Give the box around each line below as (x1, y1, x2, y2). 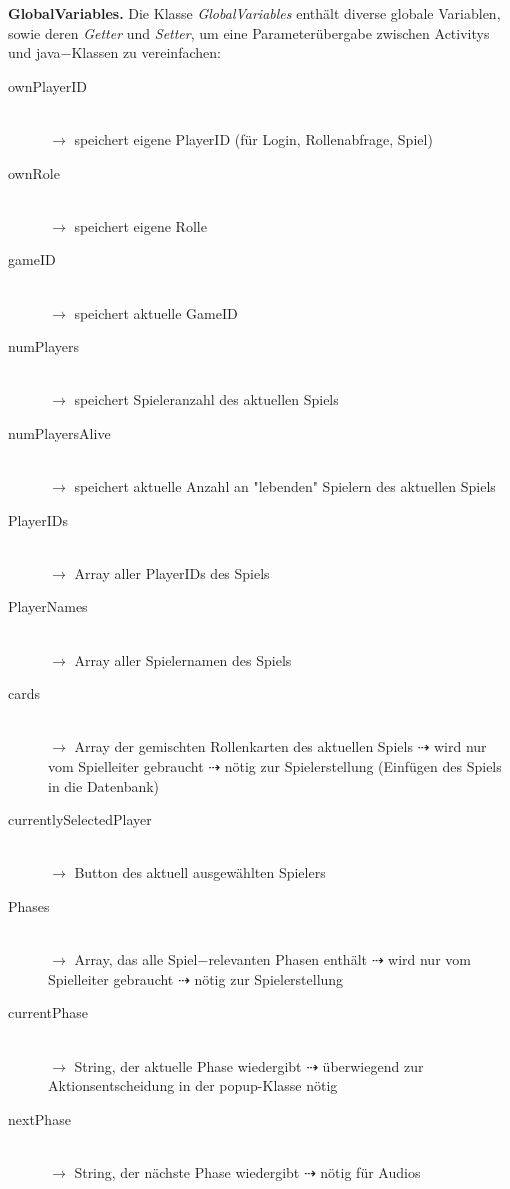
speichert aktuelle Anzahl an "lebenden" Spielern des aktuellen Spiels (74, 476, 496, 497)
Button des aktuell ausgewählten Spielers (74, 862, 326, 883)
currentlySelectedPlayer (8, 809, 152, 830)
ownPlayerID (8, 75, 87, 96)
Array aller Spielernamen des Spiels (74, 649, 292, 670)
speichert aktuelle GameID (74, 302, 238, 323)
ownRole (8, 162, 60, 183)
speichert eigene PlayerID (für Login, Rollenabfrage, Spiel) (74, 128, 433, 149)
